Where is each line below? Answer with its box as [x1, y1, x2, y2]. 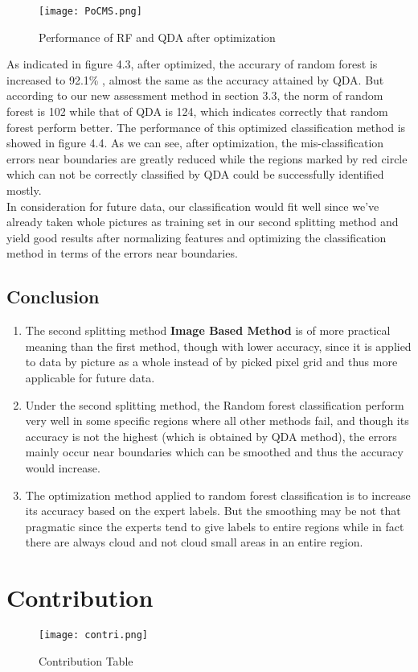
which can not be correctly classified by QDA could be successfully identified [6, 166, 384, 183]
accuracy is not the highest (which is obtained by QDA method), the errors [25, 427, 397, 444]
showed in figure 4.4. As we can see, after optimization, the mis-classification [6, 134, 384, 151]
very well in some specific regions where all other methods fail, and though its [25, 412, 409, 429]
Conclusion [6, 284, 100, 309]
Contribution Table [39, 652, 133, 669]
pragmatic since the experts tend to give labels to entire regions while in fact [25, 517, 404, 534]
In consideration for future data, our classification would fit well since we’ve [6, 197, 379, 214]
